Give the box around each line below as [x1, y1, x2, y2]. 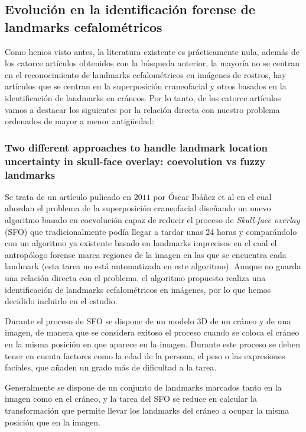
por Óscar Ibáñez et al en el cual [153, 190, 272, 202]
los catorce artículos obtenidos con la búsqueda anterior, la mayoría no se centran [5, 57, 300, 69]
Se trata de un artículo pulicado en [5, 190, 131, 202]
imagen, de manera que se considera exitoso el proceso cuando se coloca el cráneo [5, 326, 300, 338]
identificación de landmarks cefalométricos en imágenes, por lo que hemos [5, 283, 271, 295]
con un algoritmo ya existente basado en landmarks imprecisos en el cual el [5, 237, 277, 249]
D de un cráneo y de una [201, 314, 291, 327]
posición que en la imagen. [5, 415, 100, 428]
